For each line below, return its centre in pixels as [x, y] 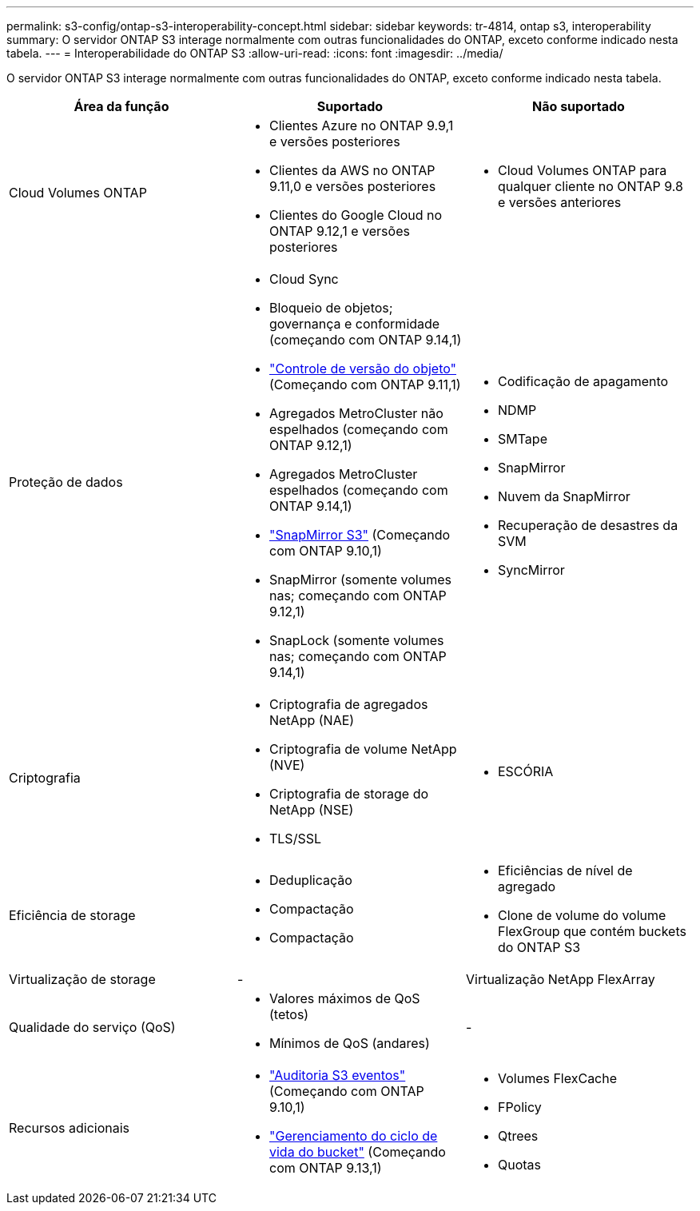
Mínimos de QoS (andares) [349, 1043]
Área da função [121, 106]
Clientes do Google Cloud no [356, 215]
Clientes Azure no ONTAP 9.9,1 [361, 125]
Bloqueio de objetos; [331, 308]
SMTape [522, 439]
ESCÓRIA [525, 771]
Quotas [519, 1165]
